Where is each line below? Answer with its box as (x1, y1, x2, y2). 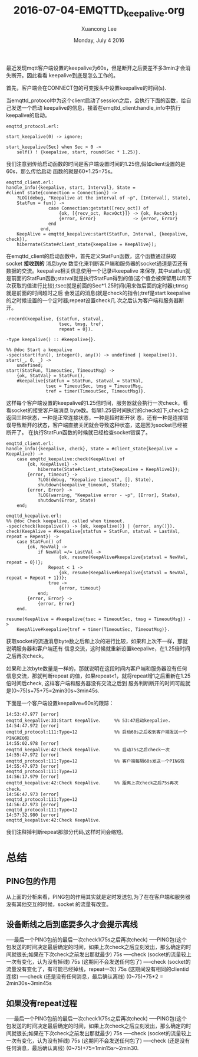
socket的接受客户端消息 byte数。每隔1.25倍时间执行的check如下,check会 (11, 407, 189, 414)
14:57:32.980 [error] (6, 812, 60, 818)
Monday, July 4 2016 (73, 37, 125, 44)
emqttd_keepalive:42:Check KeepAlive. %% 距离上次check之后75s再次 (6, 780, 179, 786)
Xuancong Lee (81, 25, 117, 32)
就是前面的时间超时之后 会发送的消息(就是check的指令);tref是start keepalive (6, 289, 191, 296)
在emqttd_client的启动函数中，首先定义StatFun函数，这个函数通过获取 (6, 252, 177, 260)
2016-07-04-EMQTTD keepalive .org (13, 4, 185, 19)
